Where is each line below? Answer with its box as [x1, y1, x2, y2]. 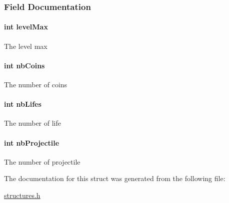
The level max [4, 40, 47, 51]
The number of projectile [4, 156, 80, 167]
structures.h [4, 190, 40, 200]
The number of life [4, 118, 61, 128]
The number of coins [4, 79, 67, 90]
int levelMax [4, 21, 48, 32]
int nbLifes [4, 99, 41, 109]
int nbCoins [4, 60, 45, 70]
